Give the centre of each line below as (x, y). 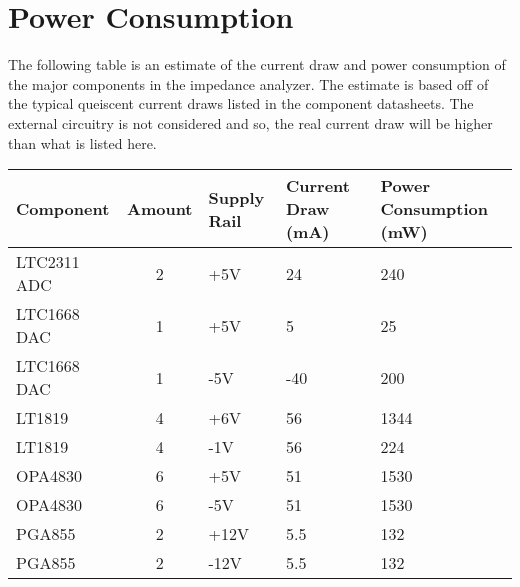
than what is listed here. (82, 142)
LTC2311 (48, 262)
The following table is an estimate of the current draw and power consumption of (257, 64)
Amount (159, 209)
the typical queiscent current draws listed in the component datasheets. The (241, 103)
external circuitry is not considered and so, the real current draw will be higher (250, 122)
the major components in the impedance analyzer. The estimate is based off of (248, 83)
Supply (236, 197)
